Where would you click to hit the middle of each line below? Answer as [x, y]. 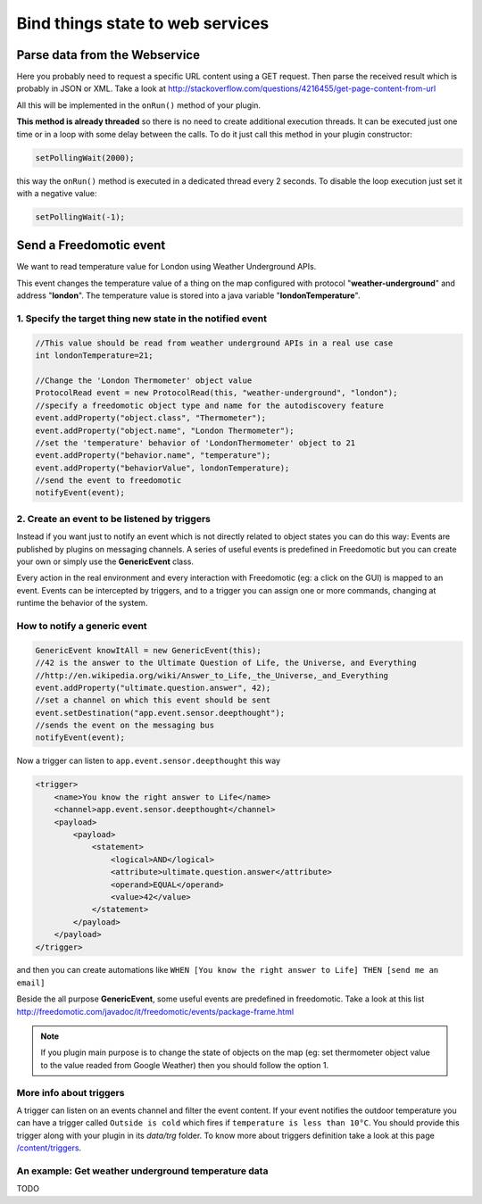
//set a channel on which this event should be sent [153, 700]
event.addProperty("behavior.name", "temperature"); [153, 456]
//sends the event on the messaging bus [125, 726]
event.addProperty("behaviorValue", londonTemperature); [162, 468]
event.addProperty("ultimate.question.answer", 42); [153, 688]
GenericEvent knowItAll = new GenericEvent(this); [149, 650]
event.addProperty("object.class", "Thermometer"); [151, 418]
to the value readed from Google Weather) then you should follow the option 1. [185, 1065]
